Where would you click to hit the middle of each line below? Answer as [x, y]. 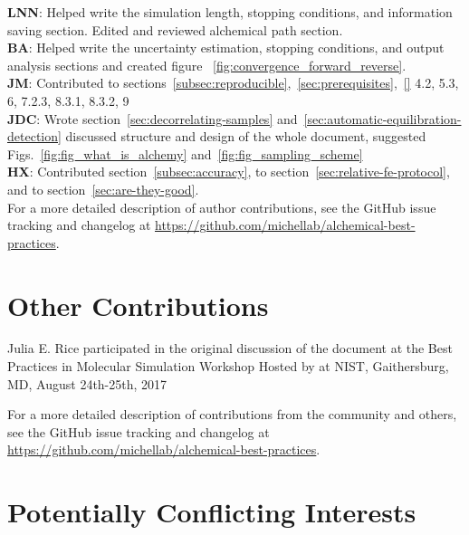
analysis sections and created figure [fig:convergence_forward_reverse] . [207, 65]
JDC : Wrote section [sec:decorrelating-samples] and [153, 118]
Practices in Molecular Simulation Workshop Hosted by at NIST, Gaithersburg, [228, 366]
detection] [34, 136]
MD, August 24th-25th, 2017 [87, 383]
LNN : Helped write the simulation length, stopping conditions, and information [230, 12]
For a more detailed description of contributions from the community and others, [232, 414]
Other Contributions [138, 305]
